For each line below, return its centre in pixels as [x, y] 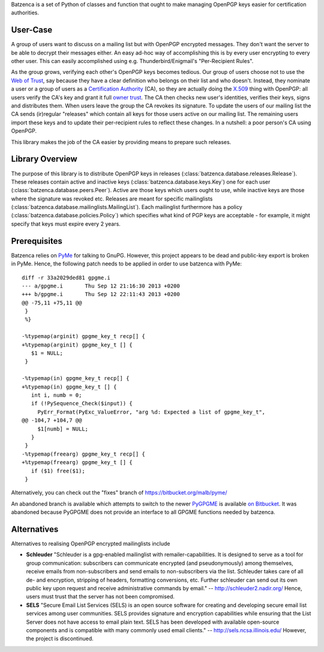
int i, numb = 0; [56, 395]
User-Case [32, 30]
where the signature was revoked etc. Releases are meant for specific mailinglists [112, 199]
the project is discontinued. [60, 639]
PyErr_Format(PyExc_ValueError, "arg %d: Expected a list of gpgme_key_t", [151, 412]
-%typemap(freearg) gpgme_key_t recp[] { [83, 454]
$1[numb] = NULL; [63, 429]
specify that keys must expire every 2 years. [66, 224]
